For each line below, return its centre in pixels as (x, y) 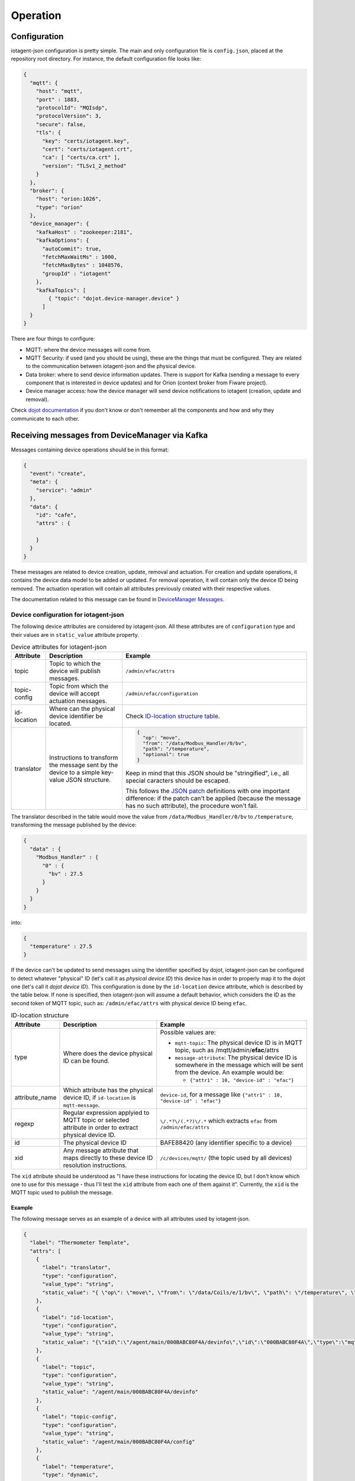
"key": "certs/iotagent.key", (86, 141)
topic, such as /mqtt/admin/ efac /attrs (227, 1050)
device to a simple (75, 772)
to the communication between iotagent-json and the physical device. (111, 366)
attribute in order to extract (101, 1127)
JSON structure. (88, 780)
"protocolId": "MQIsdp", (72, 108)
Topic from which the (79, 686)
